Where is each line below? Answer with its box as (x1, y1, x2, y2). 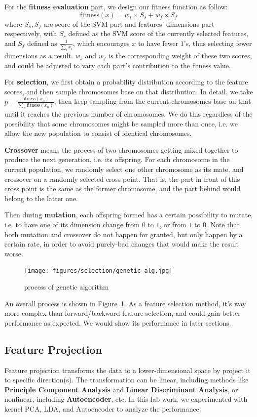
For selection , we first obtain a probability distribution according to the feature (4, 77, 248, 87)
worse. (4, 248, 23, 258)
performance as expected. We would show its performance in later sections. (4, 317, 231, 328)
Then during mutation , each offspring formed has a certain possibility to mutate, (4, 209, 253, 220)
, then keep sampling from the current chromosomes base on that (54, 96, 251, 106)
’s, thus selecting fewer (184, 38, 252, 48)
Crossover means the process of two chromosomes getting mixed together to (4, 144, 238, 155)
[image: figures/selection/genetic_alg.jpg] (24, 267, 173, 275)
